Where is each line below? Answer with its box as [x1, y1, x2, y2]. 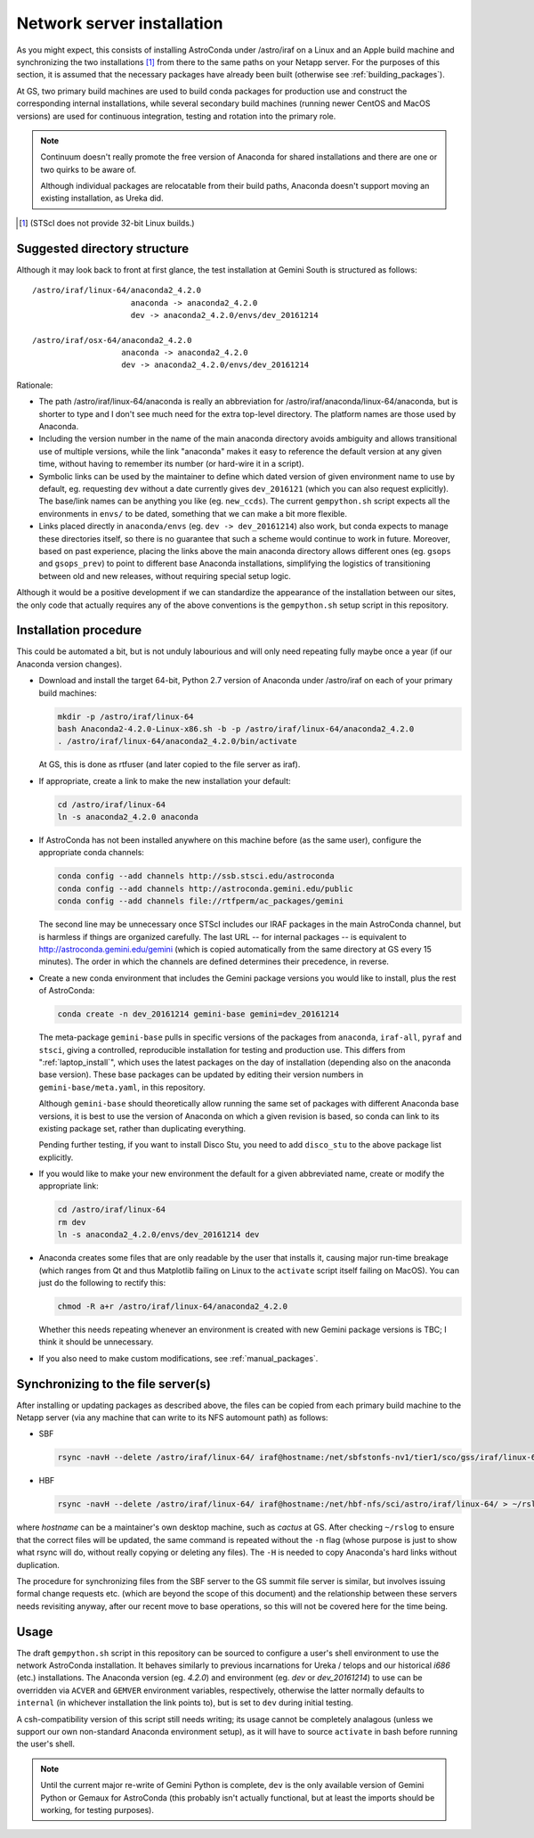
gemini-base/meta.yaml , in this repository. [38, 1082, 206, 1092]
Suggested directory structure [16, 241, 190, 256]
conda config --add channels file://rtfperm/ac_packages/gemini [57, 896, 344, 906]
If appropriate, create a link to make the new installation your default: [38, 775, 291, 786]
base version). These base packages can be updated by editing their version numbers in [38, 1069, 364, 1080]
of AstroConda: [38, 985, 95, 996]
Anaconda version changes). [16, 658, 122, 669]
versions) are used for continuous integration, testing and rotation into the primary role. [16, 110, 336, 121]
